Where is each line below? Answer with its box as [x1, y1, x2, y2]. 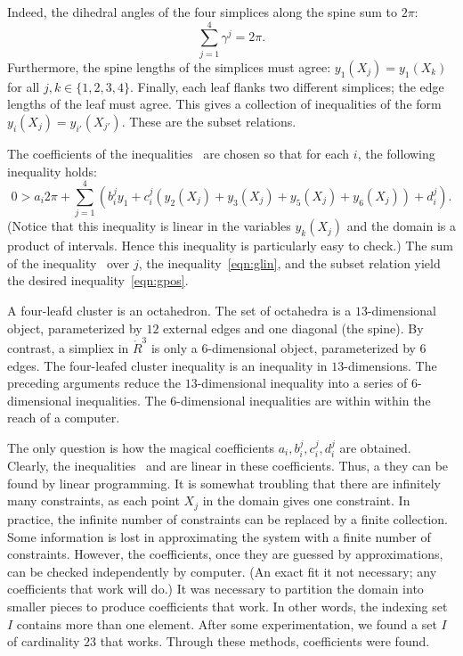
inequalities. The [76, 390, 167, 409]
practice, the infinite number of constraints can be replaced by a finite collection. [7, 509, 448, 528]
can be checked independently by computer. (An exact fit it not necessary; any [7, 562, 437, 580]
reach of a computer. [7, 408, 120, 427]
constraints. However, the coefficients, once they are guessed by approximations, [7, 545, 443, 563]
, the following [357, 143, 435, 162]
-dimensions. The [344, 356, 437, 374]
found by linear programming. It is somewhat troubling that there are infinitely [7, 473, 441, 492]
